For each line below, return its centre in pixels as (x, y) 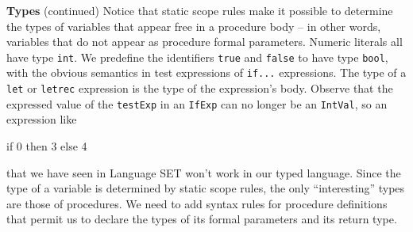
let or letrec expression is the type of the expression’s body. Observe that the (200, 88)
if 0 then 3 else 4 (47, 146)
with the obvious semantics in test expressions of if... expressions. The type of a (206, 72)
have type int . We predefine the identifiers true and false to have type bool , (197, 57)
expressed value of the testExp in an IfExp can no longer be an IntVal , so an (197, 103)
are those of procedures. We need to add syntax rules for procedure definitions (197, 203)
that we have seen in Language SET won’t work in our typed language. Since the (204, 172)
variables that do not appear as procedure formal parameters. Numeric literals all (205, 42)
